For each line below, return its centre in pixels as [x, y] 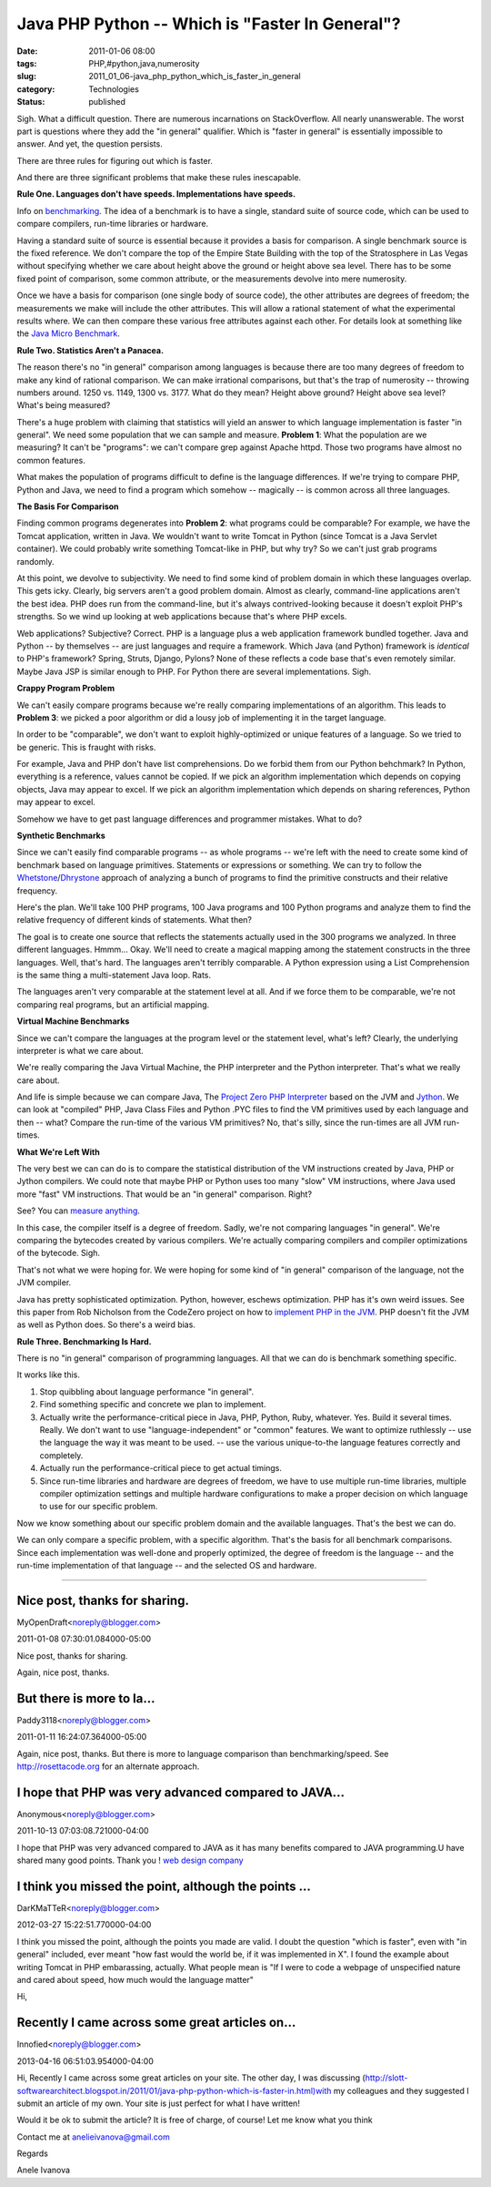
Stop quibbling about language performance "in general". [147, 1391]
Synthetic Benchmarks [61, 836]
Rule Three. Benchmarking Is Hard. [84, 1341]
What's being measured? [64, 405]
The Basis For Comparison [68, 506]
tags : [27, 63]
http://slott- [386, 2078]
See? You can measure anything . [79, 1211]
